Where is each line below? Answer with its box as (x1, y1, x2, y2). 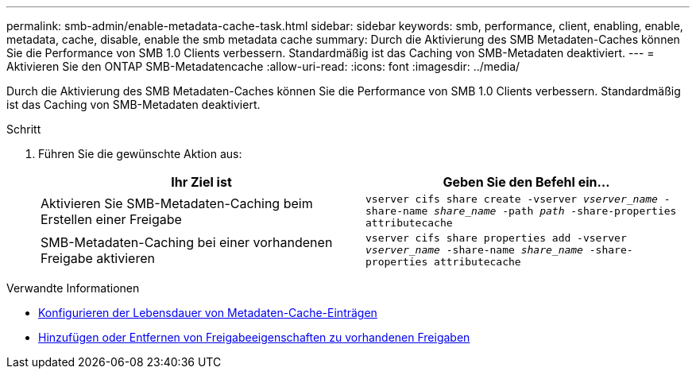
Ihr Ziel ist (171, 174, 232, 190)
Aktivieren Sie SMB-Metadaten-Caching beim (41, 195, 313, 211)
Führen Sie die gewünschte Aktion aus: (38, 147, 242, 160)
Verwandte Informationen (6, 281, 140, 295)
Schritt (6, 122, 41, 136)
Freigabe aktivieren (41, 249, 155, 266)
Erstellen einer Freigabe (41, 211, 182, 227)
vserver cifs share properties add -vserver (365, 232, 627, 244)
